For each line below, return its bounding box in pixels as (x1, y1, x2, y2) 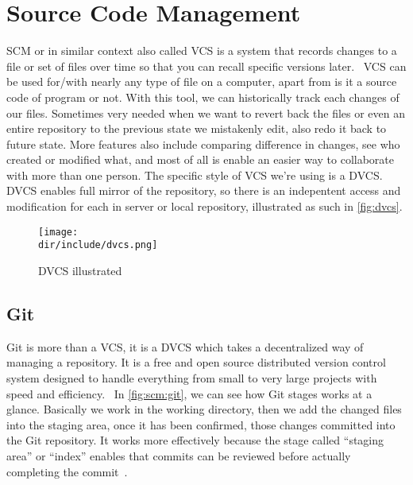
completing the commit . (6, 463, 128, 479)
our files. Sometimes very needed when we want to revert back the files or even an (6, 104, 406, 121)
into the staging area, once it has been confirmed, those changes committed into (6, 416, 396, 433)
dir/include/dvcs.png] (38, 239, 158, 251)
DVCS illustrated (38, 262, 122, 278)
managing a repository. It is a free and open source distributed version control (6, 354, 386, 371)
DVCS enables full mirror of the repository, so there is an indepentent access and (6, 182, 401, 199)
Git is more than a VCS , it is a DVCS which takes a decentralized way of (6, 338, 364, 355)
